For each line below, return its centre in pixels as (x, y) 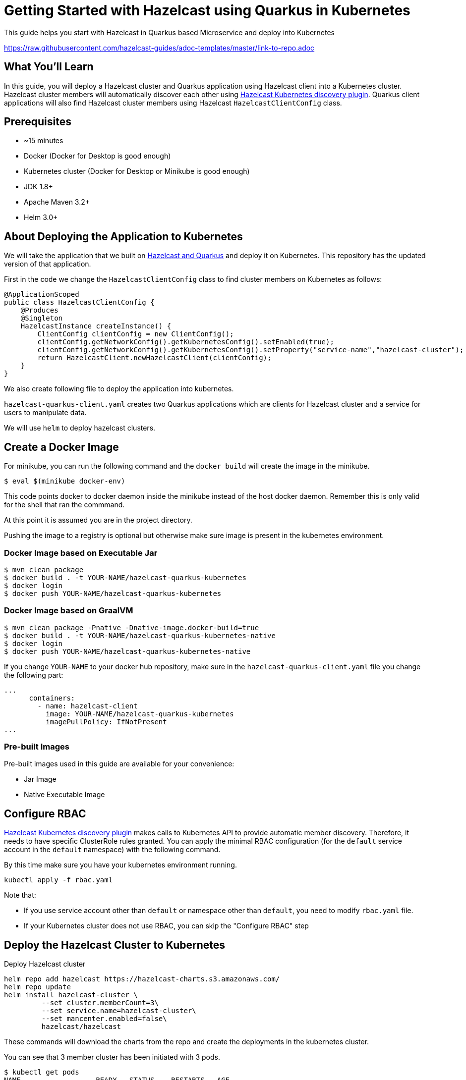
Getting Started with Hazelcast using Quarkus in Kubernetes (207, 10)
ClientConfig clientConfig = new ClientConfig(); (136, 334)
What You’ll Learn (49, 67)
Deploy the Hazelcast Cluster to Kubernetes (115, 945)
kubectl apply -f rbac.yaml (58, 880)
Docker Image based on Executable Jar (81, 553)
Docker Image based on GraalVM (69, 611)
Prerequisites (38, 122)
